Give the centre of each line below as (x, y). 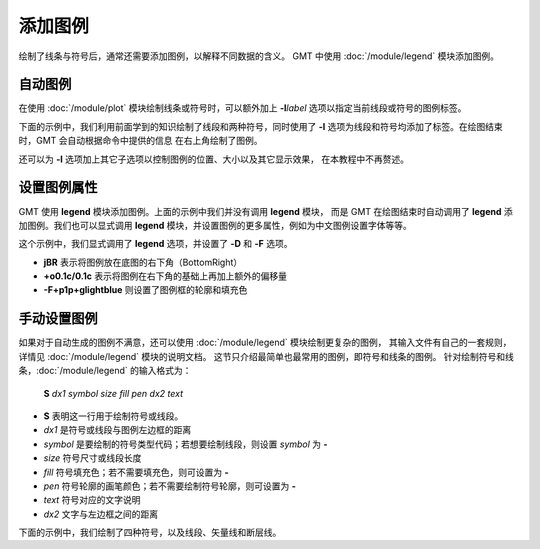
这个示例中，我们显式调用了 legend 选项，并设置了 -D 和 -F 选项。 (155, 244)
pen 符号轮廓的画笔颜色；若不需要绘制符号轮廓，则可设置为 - (170, 486)
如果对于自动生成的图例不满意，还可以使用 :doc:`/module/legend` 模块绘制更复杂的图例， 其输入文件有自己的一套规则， (265, 342)
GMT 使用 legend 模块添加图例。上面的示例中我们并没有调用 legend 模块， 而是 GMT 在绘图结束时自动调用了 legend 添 (266, 211)
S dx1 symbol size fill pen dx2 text (113, 393)
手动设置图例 (58, 318)
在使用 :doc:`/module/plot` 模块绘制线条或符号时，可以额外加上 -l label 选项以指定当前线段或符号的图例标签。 (242, 108)
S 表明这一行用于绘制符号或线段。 (113, 416)
